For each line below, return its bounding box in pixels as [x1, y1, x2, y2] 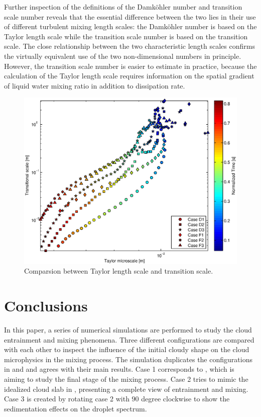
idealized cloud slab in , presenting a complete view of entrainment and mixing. [4, 383, 248, 394]
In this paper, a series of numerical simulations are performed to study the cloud [4, 324, 252, 335]
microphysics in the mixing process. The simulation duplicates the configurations [4, 354, 252, 364]
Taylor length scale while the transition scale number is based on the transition [4, 31, 248, 41]
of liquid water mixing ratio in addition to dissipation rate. [4, 80, 185, 91]
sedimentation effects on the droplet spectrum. [4, 403, 147, 413]
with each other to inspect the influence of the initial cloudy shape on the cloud [4, 344, 249, 355]
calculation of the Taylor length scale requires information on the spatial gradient [4, 70, 254, 81]
